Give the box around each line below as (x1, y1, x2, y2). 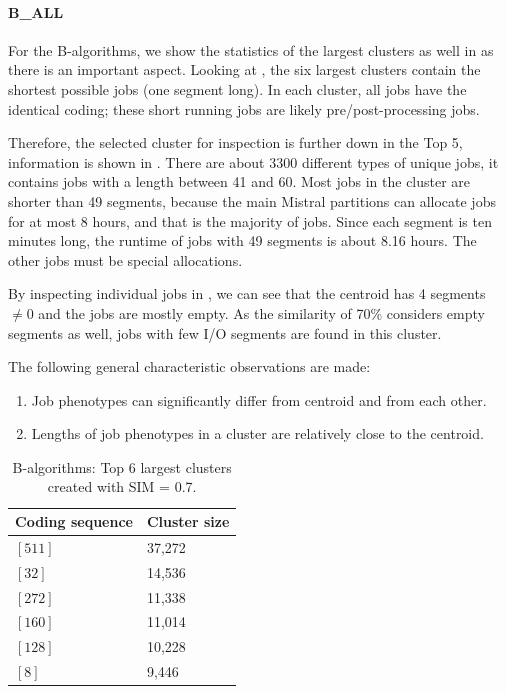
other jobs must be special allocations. (8, 249, 243, 270)
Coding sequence (15, 511, 133, 532)
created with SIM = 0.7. (47, 476, 197, 497)
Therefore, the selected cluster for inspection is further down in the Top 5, (8, 132, 463, 153)
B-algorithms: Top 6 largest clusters (12, 456, 232, 477)
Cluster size (146, 511, 230, 532)
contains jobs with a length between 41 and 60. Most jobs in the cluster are (8, 171, 471, 192)
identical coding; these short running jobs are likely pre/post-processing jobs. (8, 98, 480, 119)
